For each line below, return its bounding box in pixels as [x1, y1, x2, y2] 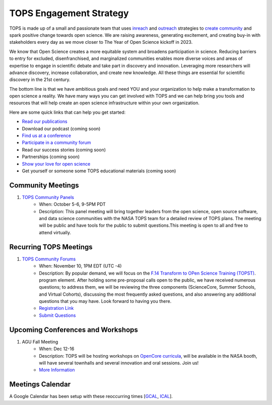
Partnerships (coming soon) [22, 154, 80, 160]
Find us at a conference [22, 132, 72, 139]
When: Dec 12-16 [39, 346, 75, 352]
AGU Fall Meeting [22, 339, 58, 345]
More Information [39, 367, 75, 373]
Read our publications [22, 118, 67, 124]
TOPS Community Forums [22, 256, 76, 262]
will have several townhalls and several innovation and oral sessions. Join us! [39, 360, 199, 366]
